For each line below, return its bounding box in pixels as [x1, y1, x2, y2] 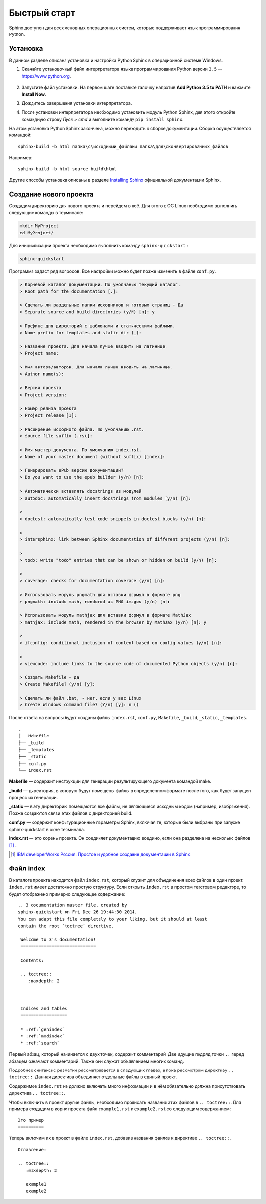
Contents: [20, 958, 44, 963]
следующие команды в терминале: [9, 210, 83, 216]
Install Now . [21, 91, 46, 97]
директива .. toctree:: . [9, 1090, 66, 1096]
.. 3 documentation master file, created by [18, 903, 128, 908]
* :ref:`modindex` [20, 1034, 65, 1039]
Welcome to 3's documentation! [20, 937, 96, 943]
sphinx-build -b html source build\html [18, 166, 117, 172]
